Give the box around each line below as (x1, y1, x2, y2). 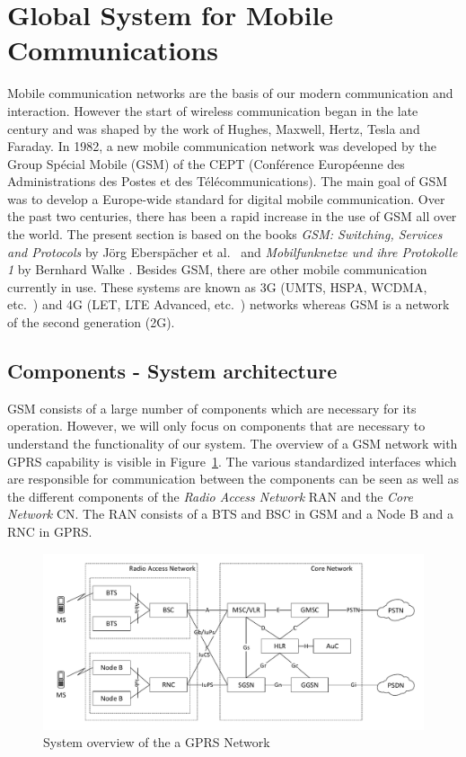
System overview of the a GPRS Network (43, 733, 270, 752)
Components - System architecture (7, 357, 338, 385)
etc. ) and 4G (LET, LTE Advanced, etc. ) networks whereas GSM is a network (7, 295, 450, 314)
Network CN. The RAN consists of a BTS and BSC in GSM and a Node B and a (7, 504, 454, 523)
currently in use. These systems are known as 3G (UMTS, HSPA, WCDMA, (7, 277, 427, 296)
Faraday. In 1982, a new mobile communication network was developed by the (7, 137, 436, 156)
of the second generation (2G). (7, 313, 175, 332)
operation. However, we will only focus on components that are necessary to (7, 416, 426, 435)
